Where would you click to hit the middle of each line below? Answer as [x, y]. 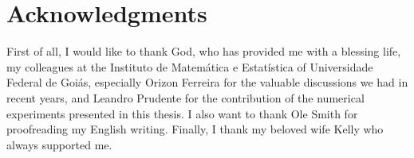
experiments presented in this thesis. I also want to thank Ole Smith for [182, 113]
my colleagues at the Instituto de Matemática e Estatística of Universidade [190, 66]
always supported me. [59, 144]
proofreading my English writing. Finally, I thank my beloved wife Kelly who [195, 129]
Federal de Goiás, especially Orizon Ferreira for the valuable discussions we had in [207, 82]
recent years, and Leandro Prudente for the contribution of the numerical [185, 97]
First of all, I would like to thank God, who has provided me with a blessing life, [204, 51]
